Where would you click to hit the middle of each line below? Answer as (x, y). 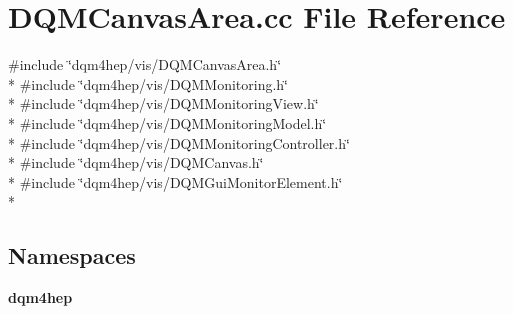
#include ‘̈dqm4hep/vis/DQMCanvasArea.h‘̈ (145, 64)
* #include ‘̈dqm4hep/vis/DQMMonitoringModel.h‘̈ (167, 122)
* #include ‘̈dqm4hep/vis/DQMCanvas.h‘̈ (136, 162)
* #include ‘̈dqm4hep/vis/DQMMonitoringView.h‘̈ (163, 103)
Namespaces (72, 255)
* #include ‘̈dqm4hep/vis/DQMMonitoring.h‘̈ (148, 83)
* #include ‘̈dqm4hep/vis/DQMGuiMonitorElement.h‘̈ (175, 181)
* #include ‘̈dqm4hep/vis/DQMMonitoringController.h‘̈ (179, 142)
